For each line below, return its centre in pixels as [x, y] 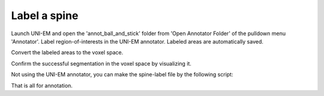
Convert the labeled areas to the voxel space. [67, 52]
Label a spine [45, 16]
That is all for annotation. [42, 85]
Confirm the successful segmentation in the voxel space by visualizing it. [101, 63]
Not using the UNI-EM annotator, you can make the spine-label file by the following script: [122, 75]
